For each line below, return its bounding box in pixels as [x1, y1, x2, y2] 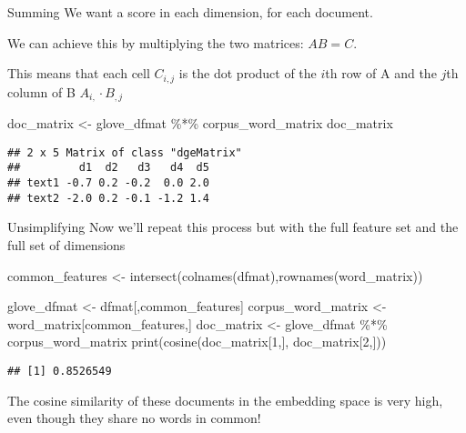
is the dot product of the [178, 64, 317, 83]
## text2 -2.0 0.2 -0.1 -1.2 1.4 [7, 191, 209, 205]
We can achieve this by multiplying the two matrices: [7, 33, 304, 52]
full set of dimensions [7, 235, 126, 254]
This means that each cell [7, 64, 150, 83]
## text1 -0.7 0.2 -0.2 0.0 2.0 [7, 176, 209, 189]
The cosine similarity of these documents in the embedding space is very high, [7, 390, 443, 409]
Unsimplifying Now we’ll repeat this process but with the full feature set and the [7, 217, 459, 237]
